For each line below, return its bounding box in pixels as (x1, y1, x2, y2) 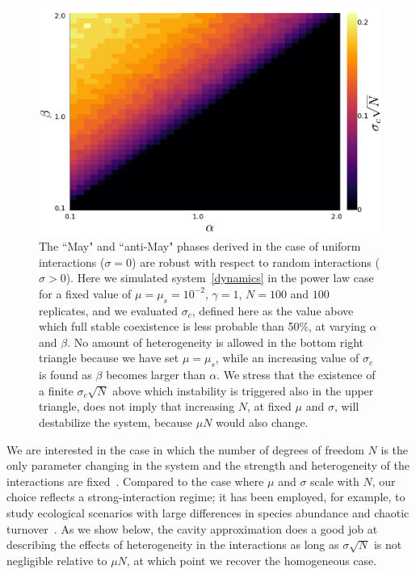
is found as (39, 366, 92, 383)
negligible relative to (6, 551, 107, 568)
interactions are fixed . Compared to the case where (6, 472, 264, 489)
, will (334, 398, 359, 415)
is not (373, 536, 402, 553)
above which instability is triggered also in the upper (112, 382, 374, 399)
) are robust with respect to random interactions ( (132, 253, 380, 270)
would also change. (216, 414, 309, 431)
